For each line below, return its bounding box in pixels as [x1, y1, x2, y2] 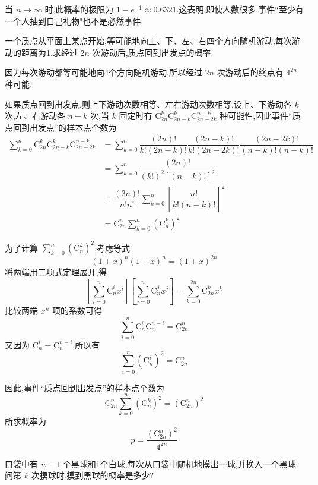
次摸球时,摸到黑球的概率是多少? [31, 469, 154, 481]
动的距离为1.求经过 [5, 46, 78, 58]
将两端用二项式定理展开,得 [5, 265, 107, 278]
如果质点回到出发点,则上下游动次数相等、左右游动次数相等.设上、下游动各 [5, 97, 292, 110]
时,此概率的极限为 [44, 3, 114, 15]
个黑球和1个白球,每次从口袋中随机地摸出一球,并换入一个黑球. [62, 457, 298, 470]
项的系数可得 [52, 304, 103, 317]
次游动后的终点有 [217, 66, 284, 78]
